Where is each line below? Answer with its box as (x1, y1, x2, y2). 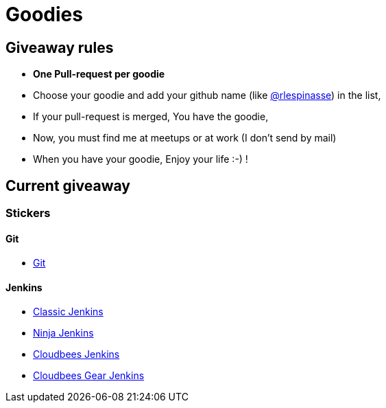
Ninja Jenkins (33, 327, 94, 339)
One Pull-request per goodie (33, 68, 165, 80)
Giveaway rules (5, 38, 114, 56)
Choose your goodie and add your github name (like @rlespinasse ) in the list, (33, 89, 381, 102)
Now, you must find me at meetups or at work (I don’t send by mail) (33, 132, 337, 144)
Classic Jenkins (33, 306, 104, 318)
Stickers (5, 206, 51, 220)
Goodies (5, 3, 83, 26)
